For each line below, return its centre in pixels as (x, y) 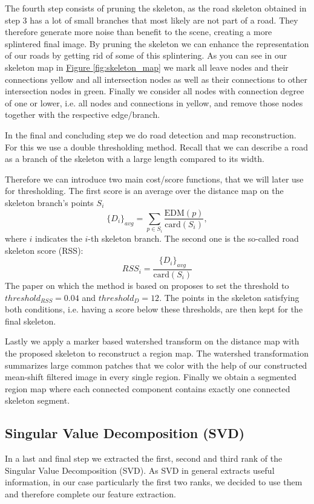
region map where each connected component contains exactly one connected (148, 388)
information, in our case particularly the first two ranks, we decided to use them (154, 482)
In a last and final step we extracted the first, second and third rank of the (144, 458)
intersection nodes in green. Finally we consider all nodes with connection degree (155, 91)
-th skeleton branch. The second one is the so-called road (193, 238)
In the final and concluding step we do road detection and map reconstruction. (151, 134)
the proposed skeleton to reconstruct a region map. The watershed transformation (157, 353)
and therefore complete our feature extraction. (90, 493)
